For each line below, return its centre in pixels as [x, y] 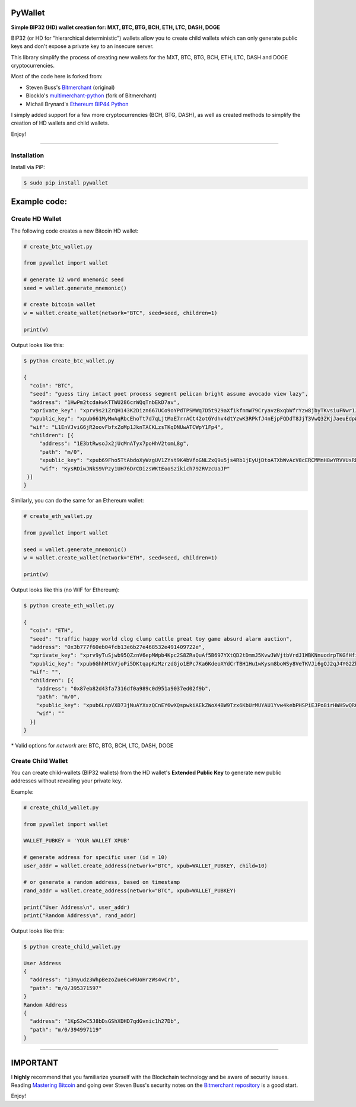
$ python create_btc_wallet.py [69, 361]
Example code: [39, 202]
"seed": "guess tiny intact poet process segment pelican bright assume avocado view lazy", [169, 394]
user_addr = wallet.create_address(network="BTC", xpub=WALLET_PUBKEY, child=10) [146, 866]
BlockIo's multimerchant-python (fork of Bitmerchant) [91, 96]
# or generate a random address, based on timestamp [102, 882]
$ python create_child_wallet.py [72, 947]
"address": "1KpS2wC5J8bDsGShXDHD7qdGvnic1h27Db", [105, 1021]
